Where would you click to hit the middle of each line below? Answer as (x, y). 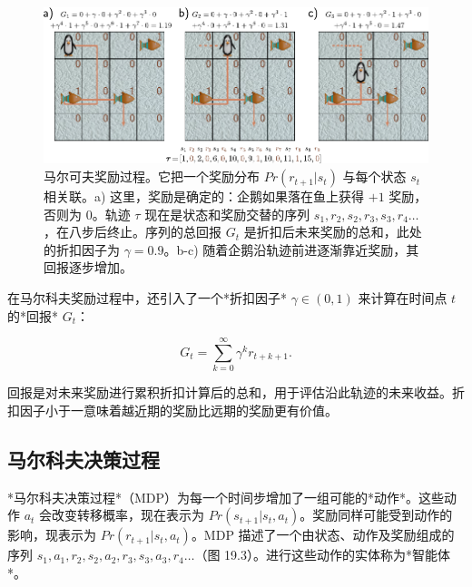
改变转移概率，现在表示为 (128, 515)
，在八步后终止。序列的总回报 (133, 232)
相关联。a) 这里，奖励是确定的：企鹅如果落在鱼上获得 (204, 196)
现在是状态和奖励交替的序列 (227, 214)
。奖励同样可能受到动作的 (376, 515)
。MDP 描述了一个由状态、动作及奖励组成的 (323, 535)
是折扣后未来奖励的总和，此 (326, 232)
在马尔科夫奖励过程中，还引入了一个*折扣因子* (147, 298)
